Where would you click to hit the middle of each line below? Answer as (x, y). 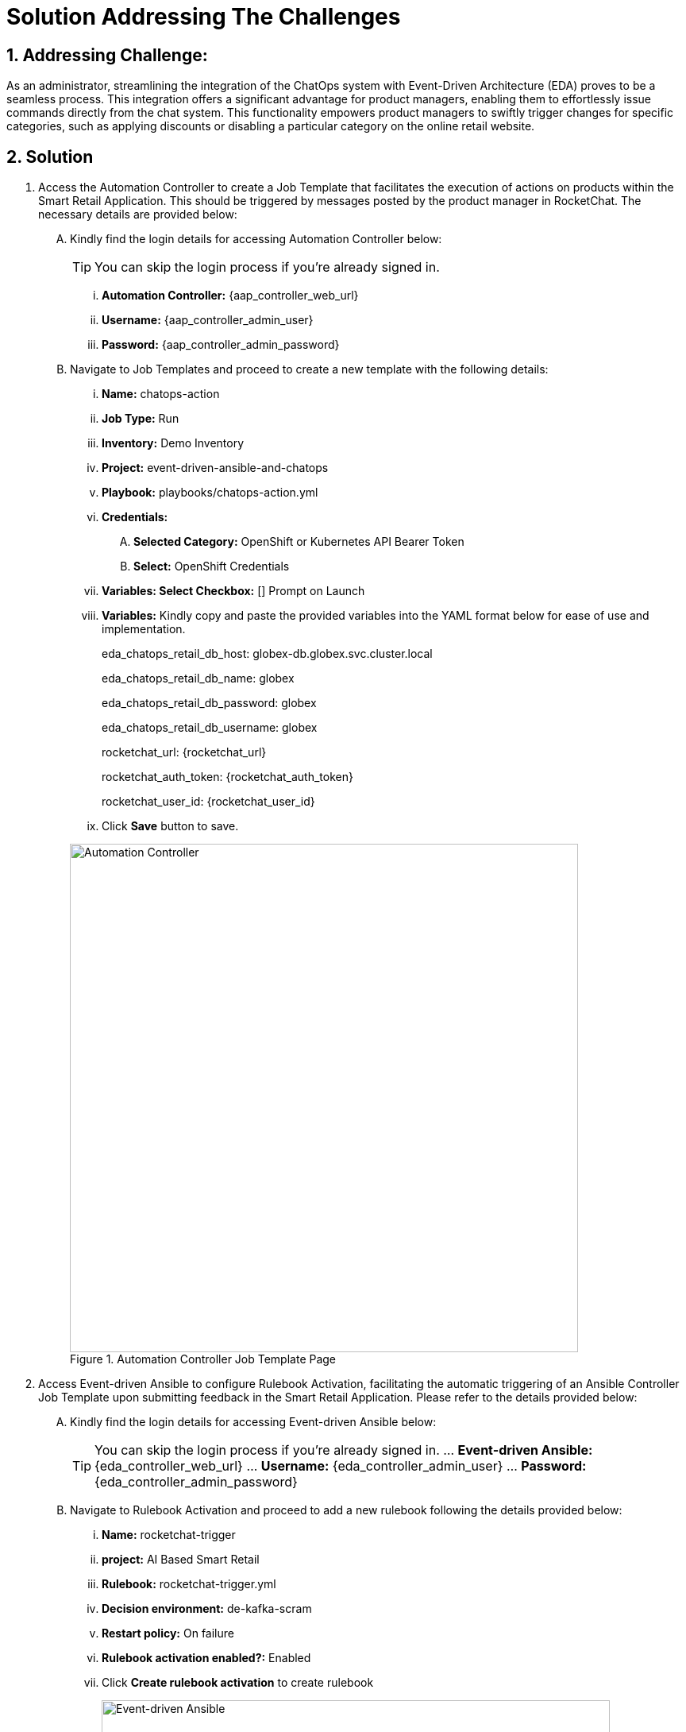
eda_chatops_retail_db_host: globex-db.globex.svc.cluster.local (267, 654)
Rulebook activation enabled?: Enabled (206, 1658)
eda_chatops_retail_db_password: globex (209, 703)
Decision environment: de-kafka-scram (207, 1609)
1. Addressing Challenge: (107, 55)
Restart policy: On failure (168, 1633)
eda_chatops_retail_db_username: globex (210, 728)
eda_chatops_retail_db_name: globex (198, 678)
